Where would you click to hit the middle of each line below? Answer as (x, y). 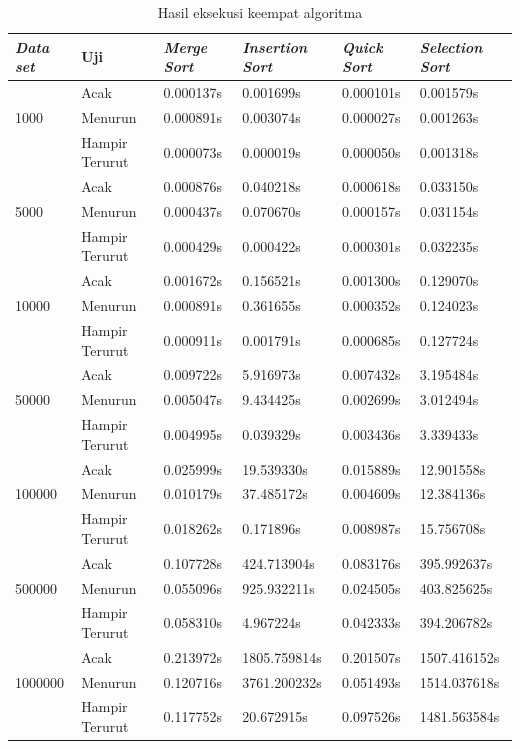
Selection (451, 46)
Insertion (275, 46)
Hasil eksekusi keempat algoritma (260, 12)
